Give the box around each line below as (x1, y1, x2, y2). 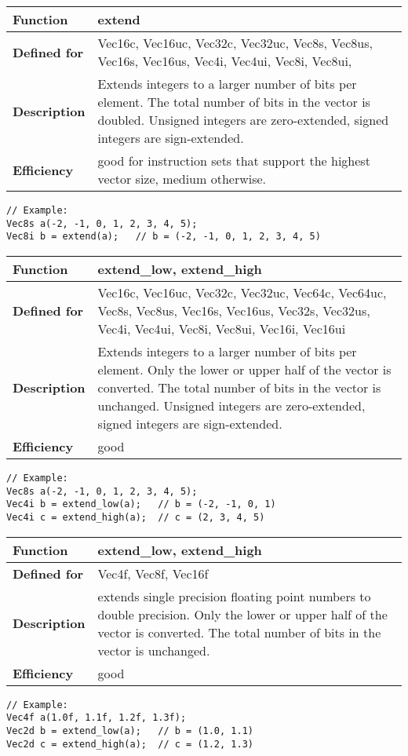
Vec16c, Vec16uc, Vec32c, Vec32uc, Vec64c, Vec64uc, (97, 283, 387, 301)
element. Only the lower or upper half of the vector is (97, 360, 392, 378)
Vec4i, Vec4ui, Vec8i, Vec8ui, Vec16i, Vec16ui (97, 319, 346, 338)
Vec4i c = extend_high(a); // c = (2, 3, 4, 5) (6, 511, 265, 523)
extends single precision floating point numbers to (97, 586, 371, 605)
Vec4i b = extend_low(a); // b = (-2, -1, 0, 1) (6, 499, 276, 510)
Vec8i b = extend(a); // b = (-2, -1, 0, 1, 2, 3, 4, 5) (6, 231, 321, 243)
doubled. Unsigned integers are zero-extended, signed (97, 111, 389, 129)
